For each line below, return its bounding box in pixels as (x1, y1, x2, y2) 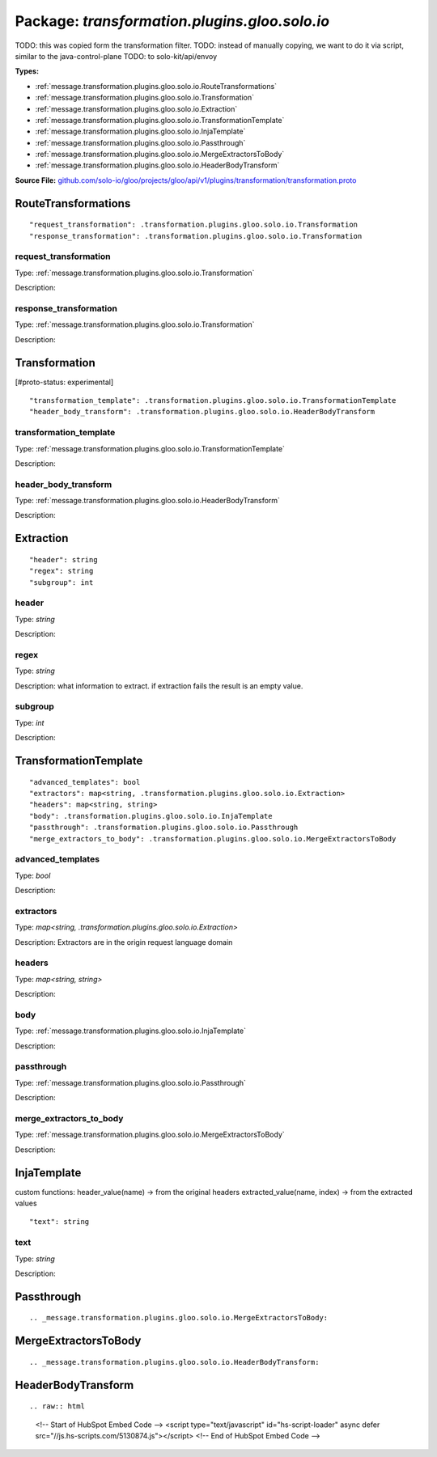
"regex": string (29, 566, 94, 576)
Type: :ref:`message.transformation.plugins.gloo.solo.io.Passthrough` (15, 1078, 247, 1087)
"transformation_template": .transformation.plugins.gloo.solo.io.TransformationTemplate (29, 396, 397, 404)
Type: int (15, 718, 45, 727)
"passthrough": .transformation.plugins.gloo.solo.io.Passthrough (29, 823, 299, 832)
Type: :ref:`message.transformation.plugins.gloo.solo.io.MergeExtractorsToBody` (15, 1129, 285, 1140)
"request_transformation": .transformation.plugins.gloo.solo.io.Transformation (29, 220, 359, 230)
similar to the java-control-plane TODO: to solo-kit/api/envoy (15, 51, 218, 61)
